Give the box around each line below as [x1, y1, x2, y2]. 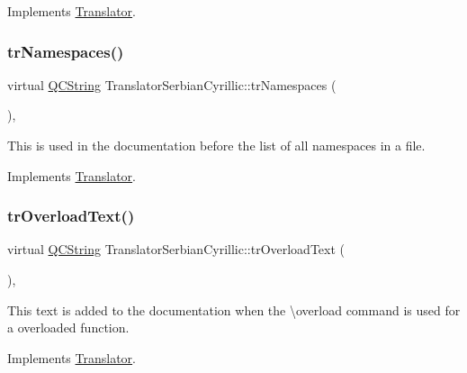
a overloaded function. [7, 318, 130, 337]
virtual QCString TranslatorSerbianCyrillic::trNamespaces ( [7, 75, 337, 94]
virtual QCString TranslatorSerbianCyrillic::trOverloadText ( [7, 240, 346, 259]
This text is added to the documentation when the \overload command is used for [7, 300, 461, 319]
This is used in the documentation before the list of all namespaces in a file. [7, 136, 426, 154]
